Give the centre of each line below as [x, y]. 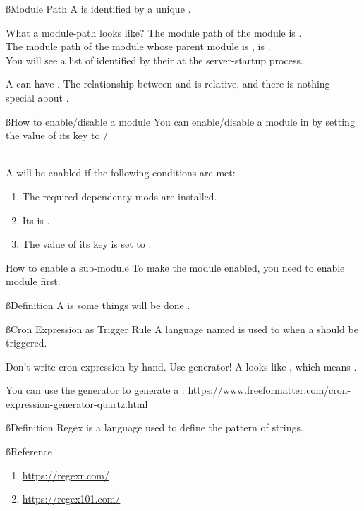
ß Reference [29, 451]
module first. [33, 281]
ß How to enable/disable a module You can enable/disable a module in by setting [180, 121]
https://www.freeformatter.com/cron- [269, 390]
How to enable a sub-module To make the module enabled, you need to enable [175, 267]
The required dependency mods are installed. [120, 196]
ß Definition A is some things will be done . [98, 305]
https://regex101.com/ [71, 499]
